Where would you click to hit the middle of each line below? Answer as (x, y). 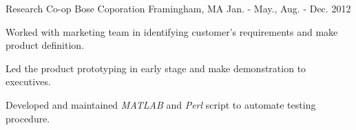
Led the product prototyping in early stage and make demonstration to (156, 68)
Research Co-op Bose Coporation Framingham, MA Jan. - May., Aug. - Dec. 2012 (178, 8)
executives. (28, 82)
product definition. (45, 45)
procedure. (28, 118)
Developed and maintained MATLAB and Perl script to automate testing (161, 104)
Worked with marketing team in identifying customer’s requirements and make (172, 31)
